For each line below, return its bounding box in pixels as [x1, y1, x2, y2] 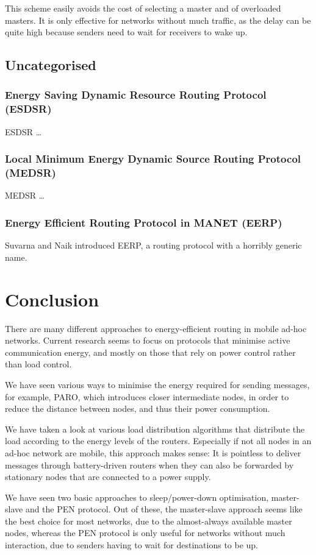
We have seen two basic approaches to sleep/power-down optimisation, [5, 490, 269, 503]
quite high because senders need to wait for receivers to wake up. [5, 26, 248, 38]
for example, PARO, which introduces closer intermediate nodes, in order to [5, 390, 289, 403]
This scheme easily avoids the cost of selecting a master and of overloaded [5, 2, 281, 14]
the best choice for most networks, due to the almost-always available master [5, 514, 292, 527]
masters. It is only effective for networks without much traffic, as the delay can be [5, 13, 311, 26]
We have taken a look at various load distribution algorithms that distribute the [5, 422, 305, 435]
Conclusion [5, 286, 99, 311]
